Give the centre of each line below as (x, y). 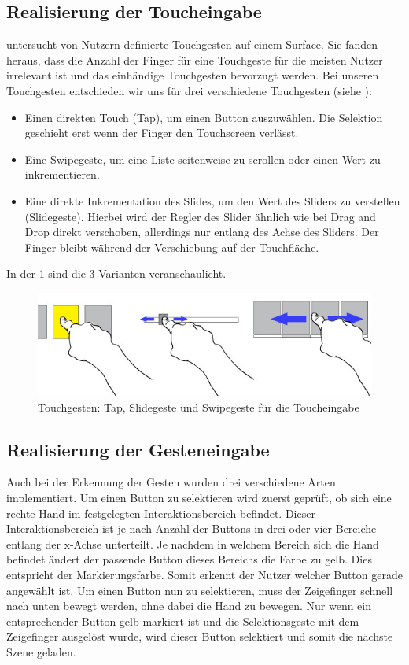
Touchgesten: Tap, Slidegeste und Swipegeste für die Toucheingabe (199, 406)
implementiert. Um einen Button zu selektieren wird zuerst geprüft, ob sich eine (199, 498)
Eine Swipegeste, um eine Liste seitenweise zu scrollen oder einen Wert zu (203, 159)
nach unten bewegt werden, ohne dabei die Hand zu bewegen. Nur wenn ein (189, 606)
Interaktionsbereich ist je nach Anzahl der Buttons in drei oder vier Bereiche (192, 528)
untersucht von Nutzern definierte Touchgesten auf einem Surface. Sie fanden (192, 44)
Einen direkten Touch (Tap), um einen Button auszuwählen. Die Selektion (204, 117)
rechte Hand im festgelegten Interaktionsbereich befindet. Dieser (161, 513)
